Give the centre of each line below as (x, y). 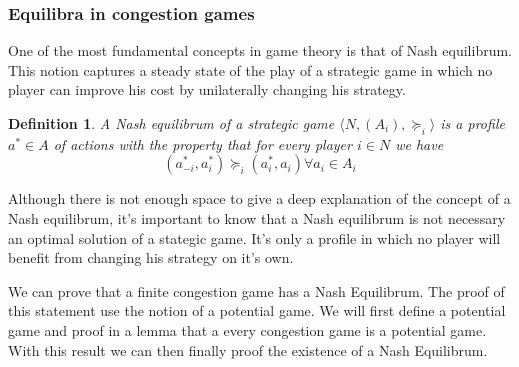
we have (419, 143)
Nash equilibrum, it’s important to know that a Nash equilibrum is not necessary (257, 217)
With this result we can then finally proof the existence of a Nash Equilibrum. (248, 349)
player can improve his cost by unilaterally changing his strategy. (207, 89)
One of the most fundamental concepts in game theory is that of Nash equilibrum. (260, 50)
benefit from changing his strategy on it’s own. (151, 257)
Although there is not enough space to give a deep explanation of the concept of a (259, 198)
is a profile (472, 123)
